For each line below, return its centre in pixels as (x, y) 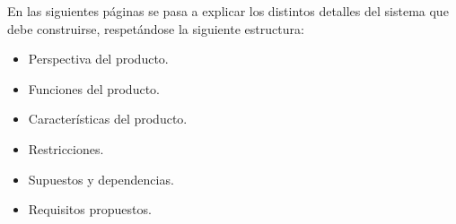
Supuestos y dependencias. (101, 179)
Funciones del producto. (94, 88)
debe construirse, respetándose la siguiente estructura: (156, 28)
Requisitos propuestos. (90, 209)
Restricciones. (66, 148)
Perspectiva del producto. (98, 59)
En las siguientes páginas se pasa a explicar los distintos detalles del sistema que (228, 11)
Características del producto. (108, 119)
